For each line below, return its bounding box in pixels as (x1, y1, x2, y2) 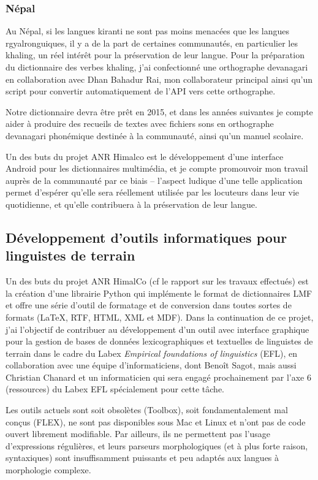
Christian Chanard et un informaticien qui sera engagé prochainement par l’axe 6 (6, 370, 311, 383)
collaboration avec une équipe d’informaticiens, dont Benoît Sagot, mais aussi (6, 359, 297, 371)
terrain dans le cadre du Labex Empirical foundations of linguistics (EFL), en (6, 346, 298, 359)
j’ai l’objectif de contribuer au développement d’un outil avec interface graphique (6, 322, 309, 335)
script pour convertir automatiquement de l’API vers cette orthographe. (6, 85, 276, 97)
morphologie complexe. (6, 463, 91, 476)
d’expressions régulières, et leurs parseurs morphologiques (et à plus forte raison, (6, 439, 308, 452)
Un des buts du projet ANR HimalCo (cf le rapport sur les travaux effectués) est (6, 275, 309, 288)
